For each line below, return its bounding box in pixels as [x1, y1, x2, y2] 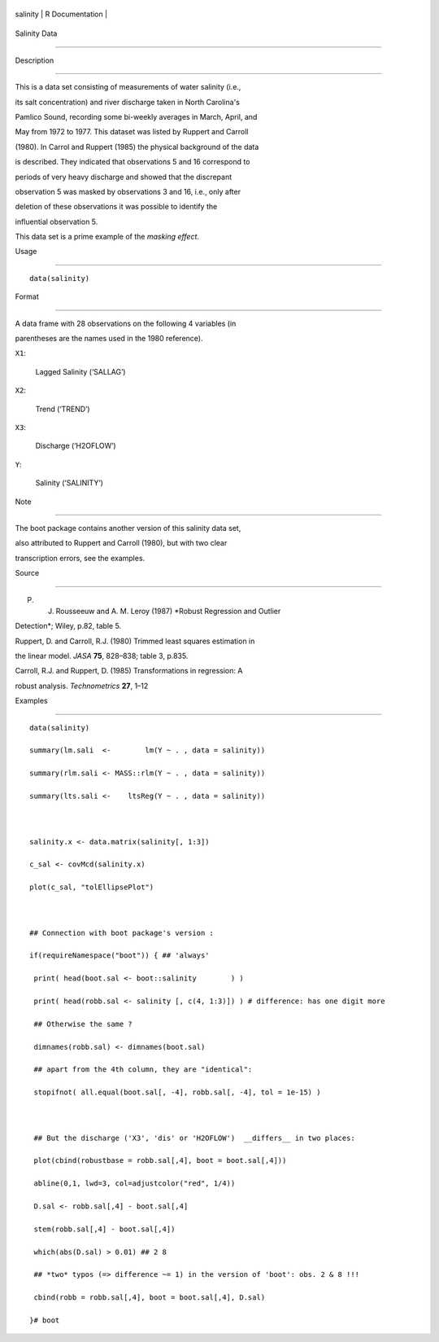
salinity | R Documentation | [15, 9, 108, 19]
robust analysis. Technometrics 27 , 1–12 [15, 681, 149, 691]
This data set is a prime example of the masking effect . [15, 232, 199, 242]
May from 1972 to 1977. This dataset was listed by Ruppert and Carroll [15, 127, 249, 137]
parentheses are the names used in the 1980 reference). [15, 334, 203, 344]
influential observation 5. [15, 217, 98, 226]
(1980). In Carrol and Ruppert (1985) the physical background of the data [15, 142, 259, 151]
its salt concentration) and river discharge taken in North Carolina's [15, 97, 240, 107]
